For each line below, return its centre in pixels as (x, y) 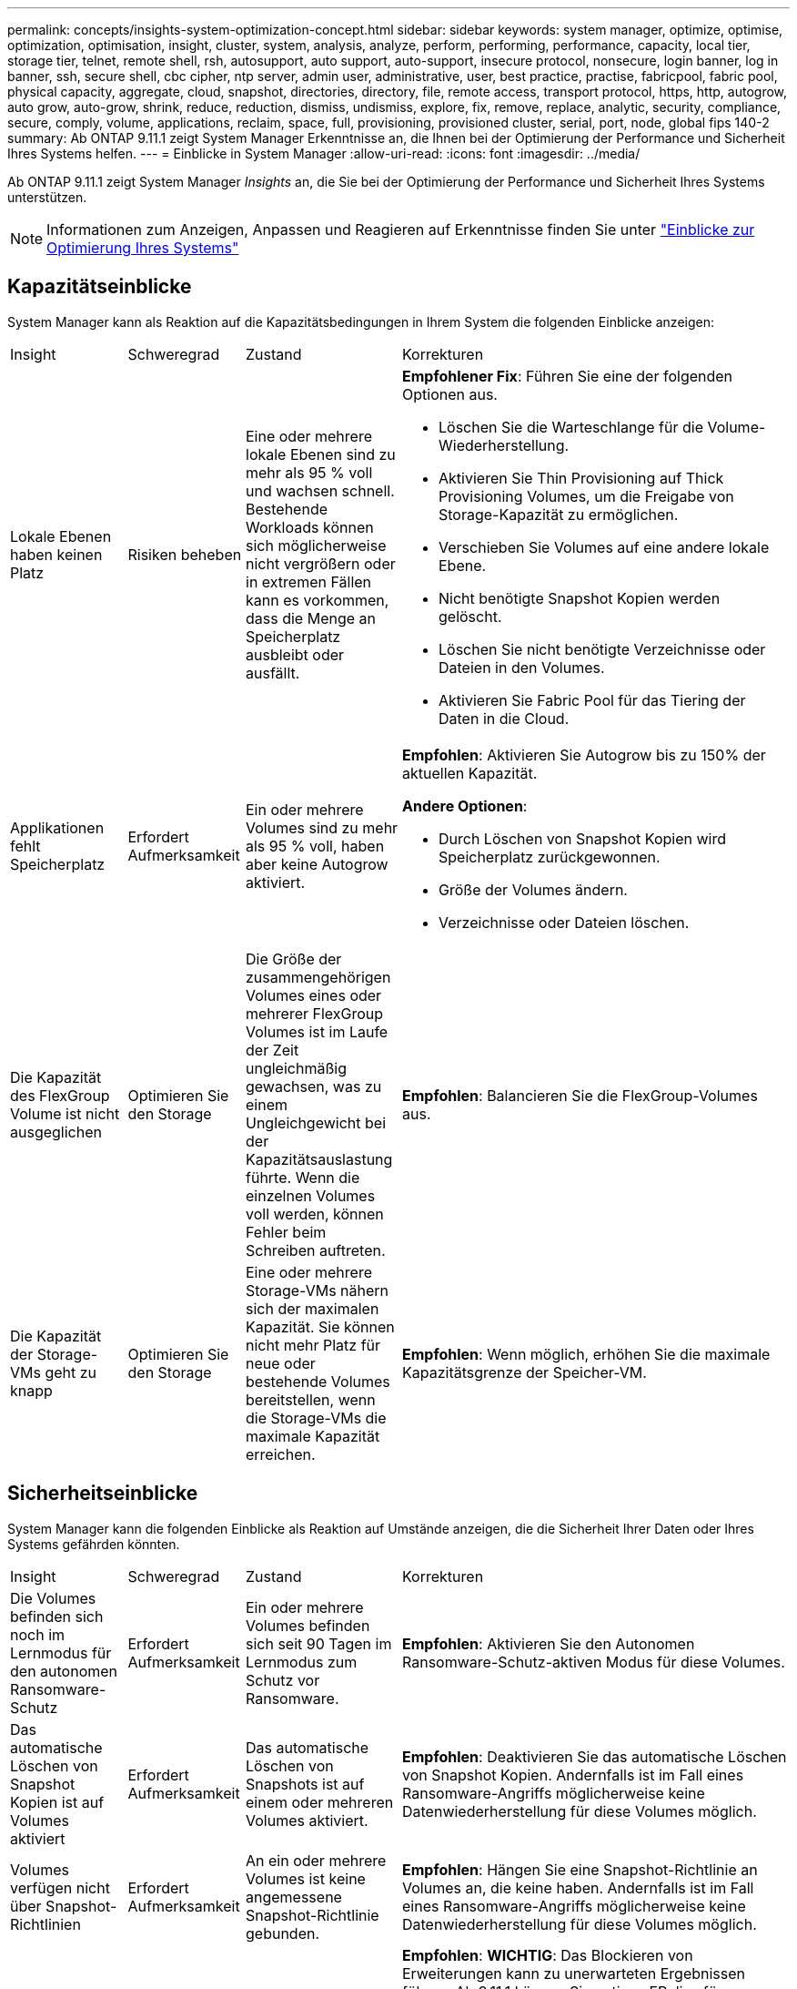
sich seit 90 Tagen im (319, 1643)
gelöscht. (470, 616)
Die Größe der (294, 959)
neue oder (281, 1363)
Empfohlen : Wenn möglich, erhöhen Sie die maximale (586, 1354)
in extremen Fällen (309, 581)
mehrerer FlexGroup (315, 1013)
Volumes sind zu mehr (322, 827)
